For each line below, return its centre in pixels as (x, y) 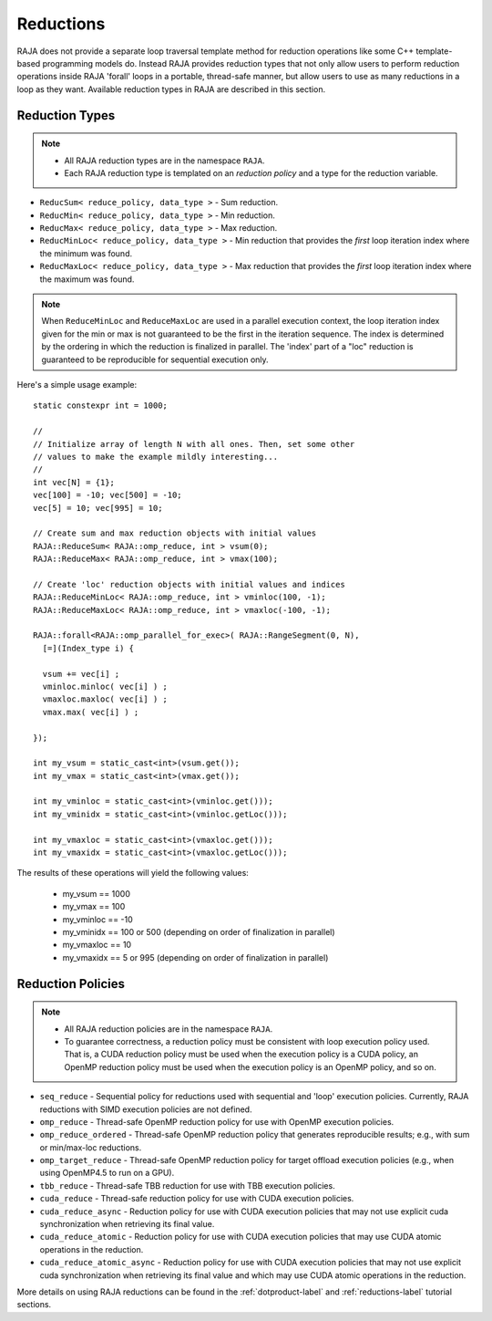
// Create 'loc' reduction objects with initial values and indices (189, 584)
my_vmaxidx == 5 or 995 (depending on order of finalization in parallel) (195, 957)
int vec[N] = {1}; (74, 482)
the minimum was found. (86, 253)
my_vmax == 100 (94, 907)
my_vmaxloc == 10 (97, 945)
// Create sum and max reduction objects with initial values (175, 533)
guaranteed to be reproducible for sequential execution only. (155, 359)
